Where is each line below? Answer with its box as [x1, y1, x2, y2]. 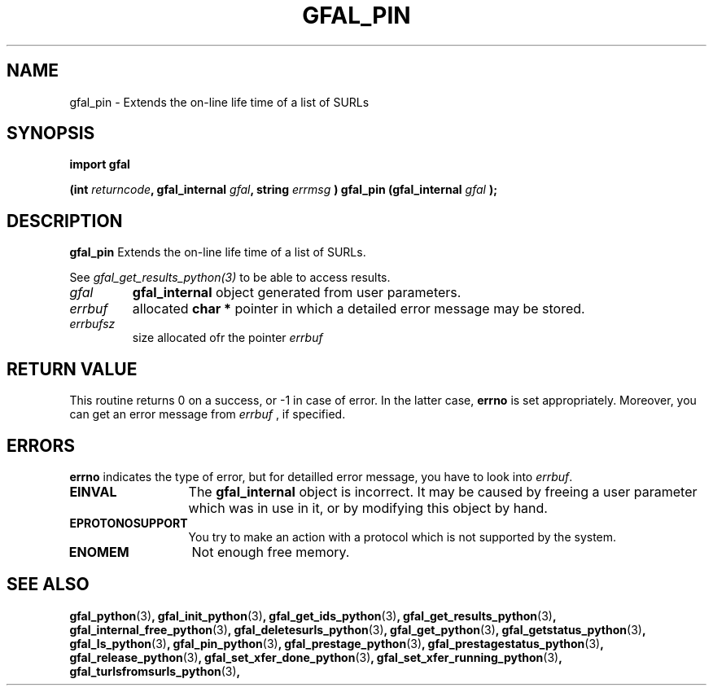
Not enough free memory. [191, 543, 350, 560]
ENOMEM [68, 543, 129, 560]
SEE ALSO [7, 574, 90, 595]
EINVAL [69, 483, 117, 500]
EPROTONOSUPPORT [69, 515, 188, 530]
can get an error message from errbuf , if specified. [69, 407, 346, 422]
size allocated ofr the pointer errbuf [132, 331, 323, 345]
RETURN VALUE [7, 358, 138, 379]
